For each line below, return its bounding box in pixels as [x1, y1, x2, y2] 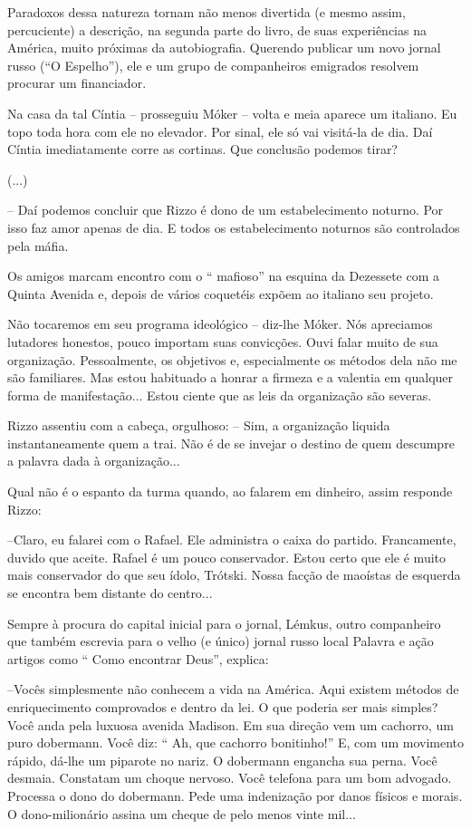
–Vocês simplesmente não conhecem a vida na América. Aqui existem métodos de [7, 680, 459, 699]
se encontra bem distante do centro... [7, 583, 213, 602]
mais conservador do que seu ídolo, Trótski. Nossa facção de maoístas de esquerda [7, 565, 461, 584]
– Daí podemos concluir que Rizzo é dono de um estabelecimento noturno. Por [7, 200, 444, 219]
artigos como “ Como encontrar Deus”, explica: [7, 649, 269, 668]
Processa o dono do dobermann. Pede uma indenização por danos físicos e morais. [7, 786, 463, 805]
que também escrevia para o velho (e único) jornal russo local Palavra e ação [7, 631, 434, 651]
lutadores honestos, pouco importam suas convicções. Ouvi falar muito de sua [7, 332, 438, 351]
